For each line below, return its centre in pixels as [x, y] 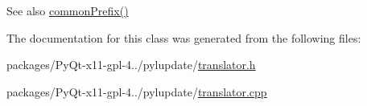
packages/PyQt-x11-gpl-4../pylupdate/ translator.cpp [137, 91]
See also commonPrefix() [68, 10]
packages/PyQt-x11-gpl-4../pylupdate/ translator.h [131, 65]
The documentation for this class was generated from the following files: [184, 37]
